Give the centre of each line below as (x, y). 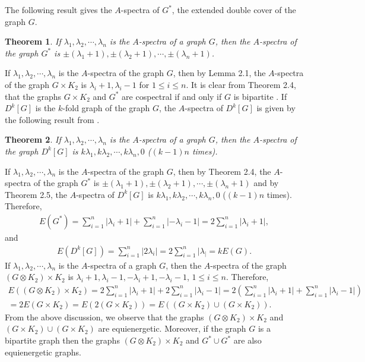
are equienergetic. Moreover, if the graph (172, 328)
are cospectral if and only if (172, 96)
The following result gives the (58, 10)
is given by (276, 108)
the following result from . (52, 119)
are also (247, 340)
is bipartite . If (260, 96)
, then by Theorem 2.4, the (222, 171)
